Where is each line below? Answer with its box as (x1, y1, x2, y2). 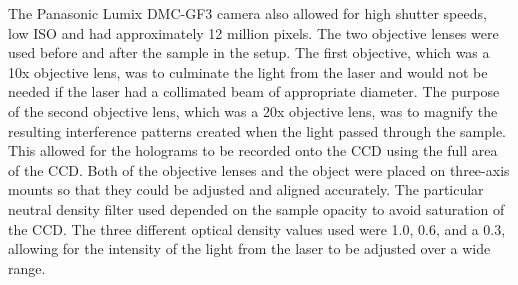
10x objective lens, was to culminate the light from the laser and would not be (8, 61, 488, 82)
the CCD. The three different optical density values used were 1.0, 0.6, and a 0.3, (8, 218, 506, 239)
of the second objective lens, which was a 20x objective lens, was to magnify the (8, 100, 498, 121)
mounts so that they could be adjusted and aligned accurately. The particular (8, 179, 484, 200)
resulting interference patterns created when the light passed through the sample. (8, 120, 507, 141)
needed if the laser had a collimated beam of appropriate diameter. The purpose (8, 81, 500, 102)
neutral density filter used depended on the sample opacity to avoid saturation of (8, 198, 505, 219)
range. (8, 257, 46, 278)
